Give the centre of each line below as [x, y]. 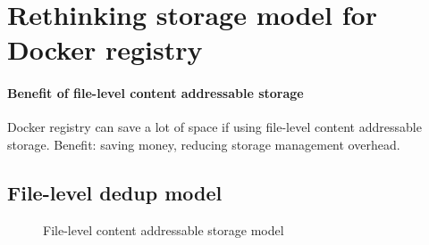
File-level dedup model [115, 192]
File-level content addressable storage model [164, 229]
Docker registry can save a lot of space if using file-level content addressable [214, 127]
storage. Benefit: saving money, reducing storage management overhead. [204, 144]
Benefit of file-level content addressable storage [156, 93]
